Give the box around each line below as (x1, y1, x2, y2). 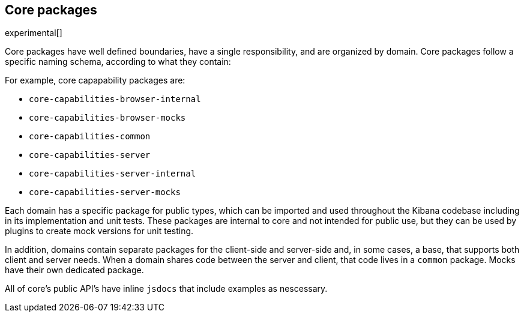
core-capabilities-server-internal (29, 169, 196, 179)
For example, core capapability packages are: (5, 75, 185, 86)
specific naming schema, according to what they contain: (5, 56, 231, 67)
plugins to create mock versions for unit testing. (5, 226, 194, 237)
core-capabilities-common (29, 131, 151, 142)
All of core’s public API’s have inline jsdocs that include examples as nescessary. (5, 283, 328, 294)
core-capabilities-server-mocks (29, 187, 181, 198)
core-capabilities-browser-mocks (29, 113, 186, 123)
